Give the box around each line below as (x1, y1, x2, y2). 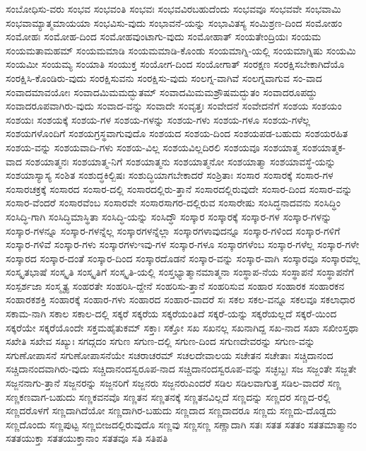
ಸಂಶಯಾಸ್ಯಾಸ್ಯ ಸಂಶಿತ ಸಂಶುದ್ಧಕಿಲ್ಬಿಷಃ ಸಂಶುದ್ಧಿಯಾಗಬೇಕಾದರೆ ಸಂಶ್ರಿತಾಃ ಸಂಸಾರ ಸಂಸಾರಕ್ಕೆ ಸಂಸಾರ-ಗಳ (6, 168, 333, 182)
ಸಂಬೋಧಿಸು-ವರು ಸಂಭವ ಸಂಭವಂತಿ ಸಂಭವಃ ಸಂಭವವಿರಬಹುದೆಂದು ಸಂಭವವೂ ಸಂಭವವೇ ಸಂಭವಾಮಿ (6, 1, 341, 16)
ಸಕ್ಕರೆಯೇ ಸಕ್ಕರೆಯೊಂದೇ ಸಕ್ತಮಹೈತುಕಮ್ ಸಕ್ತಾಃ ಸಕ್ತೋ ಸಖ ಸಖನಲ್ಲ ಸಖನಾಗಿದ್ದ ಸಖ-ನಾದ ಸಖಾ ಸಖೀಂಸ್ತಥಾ (6, 320, 359, 334)
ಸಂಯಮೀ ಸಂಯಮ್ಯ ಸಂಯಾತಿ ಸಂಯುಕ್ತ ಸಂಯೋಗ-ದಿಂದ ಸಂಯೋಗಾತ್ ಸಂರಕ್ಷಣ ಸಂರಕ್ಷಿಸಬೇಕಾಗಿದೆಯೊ (6, 57, 345, 71)
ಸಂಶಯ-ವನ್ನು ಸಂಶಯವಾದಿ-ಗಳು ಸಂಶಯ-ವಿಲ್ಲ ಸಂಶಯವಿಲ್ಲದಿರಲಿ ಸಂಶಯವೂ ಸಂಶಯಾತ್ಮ (6, 139, 300, 154)
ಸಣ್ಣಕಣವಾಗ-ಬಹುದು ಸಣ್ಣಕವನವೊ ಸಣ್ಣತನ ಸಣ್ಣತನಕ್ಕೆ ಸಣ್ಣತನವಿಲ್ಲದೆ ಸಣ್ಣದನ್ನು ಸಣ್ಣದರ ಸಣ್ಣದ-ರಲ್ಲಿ (6, 389, 331, 404)
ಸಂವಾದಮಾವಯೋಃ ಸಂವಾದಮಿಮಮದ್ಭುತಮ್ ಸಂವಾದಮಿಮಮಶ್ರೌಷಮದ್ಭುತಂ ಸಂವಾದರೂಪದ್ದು (6, 84, 317, 99)
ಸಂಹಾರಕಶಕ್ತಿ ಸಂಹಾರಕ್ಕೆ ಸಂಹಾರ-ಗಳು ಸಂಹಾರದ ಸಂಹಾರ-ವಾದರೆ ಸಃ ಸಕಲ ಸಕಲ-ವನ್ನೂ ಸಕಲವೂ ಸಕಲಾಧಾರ (6, 292, 355, 307)
